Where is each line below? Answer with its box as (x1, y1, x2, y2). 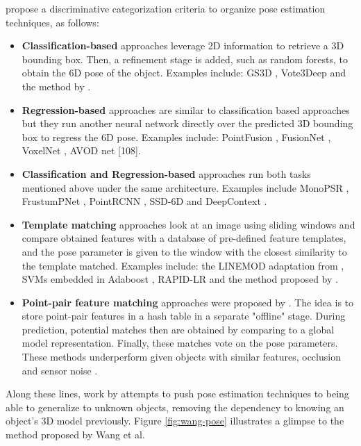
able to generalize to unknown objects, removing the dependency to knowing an (6, 399, 344, 414)
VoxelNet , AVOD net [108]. (22, 143, 141, 158)
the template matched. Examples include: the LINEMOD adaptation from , (22, 258, 344, 272)
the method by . (22, 79, 91, 93)
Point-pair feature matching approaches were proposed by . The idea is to (22, 295, 354, 309)
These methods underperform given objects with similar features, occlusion (22, 349, 341, 364)
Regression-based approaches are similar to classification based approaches (22, 102, 350, 117)
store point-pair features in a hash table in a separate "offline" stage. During (22, 308, 346, 323)
